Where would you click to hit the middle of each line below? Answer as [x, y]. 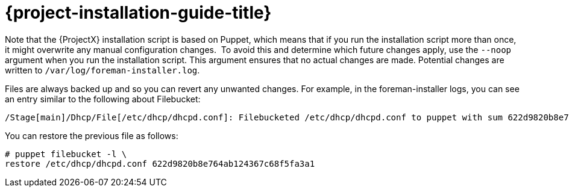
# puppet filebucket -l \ [66, 154]
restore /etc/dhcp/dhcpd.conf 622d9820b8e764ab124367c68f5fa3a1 [160, 163]
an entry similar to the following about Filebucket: [103, 99]
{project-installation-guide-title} [138, 13]
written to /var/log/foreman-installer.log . [102, 70]
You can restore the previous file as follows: [92, 135]
